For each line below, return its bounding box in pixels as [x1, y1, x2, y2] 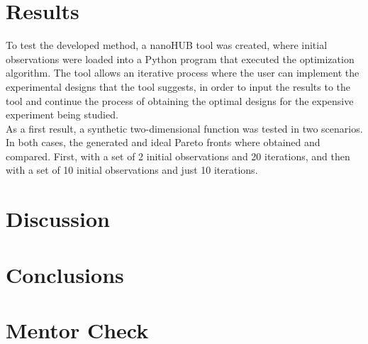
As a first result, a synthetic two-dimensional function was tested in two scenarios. [6, 121, 363, 135]
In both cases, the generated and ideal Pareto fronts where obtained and [6, 135, 320, 150]
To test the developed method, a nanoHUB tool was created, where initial [6, 38, 328, 52]
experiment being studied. [6, 107, 118, 122]
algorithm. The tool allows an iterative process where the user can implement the [6, 65, 359, 80]
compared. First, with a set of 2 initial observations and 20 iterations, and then [6, 148, 350, 163]
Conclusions [6, 260, 124, 289]
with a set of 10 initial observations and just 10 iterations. [6, 162, 258, 177]
